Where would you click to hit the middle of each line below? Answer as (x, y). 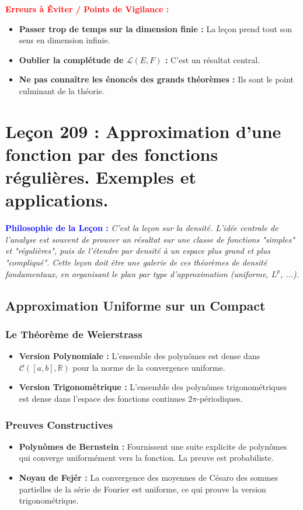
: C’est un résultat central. (213, 59)
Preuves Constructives (59, 424)
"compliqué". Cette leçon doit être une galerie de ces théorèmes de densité (136, 262)
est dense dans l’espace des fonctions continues (102, 398)
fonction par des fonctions (112, 154)
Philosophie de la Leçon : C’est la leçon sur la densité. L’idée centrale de (142, 228)
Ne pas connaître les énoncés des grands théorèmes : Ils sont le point (156, 79)
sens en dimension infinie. (65, 40)
